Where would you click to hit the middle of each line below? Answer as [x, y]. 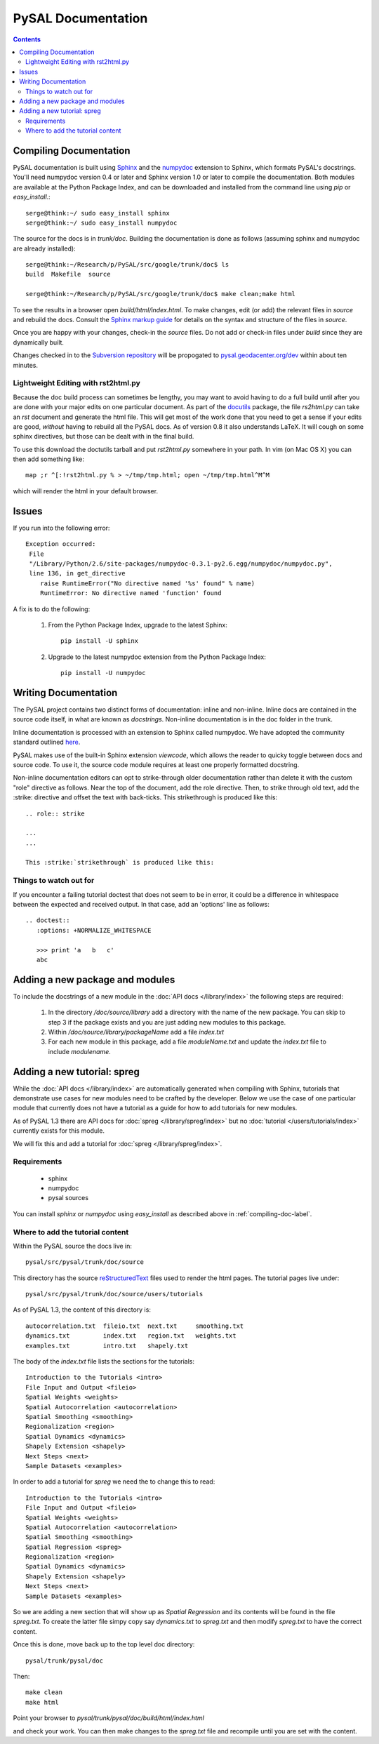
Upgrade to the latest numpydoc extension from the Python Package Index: [157, 657]
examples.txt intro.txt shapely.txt [107, 1345]
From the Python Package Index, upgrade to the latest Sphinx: [138, 625]
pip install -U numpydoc [103, 673]
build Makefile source [68, 274]
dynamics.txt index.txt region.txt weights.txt [131, 1336]
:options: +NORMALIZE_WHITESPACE [94, 930]
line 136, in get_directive [77, 573]
